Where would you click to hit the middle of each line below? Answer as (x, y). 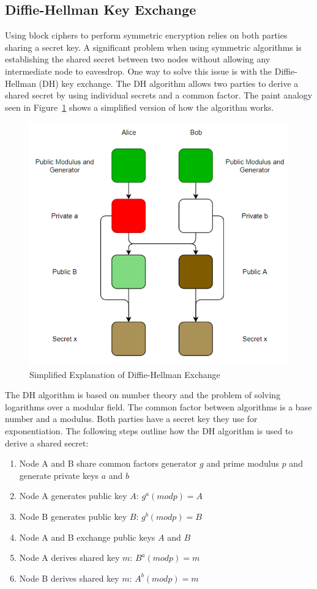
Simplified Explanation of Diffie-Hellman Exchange (125, 374)
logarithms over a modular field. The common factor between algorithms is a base (158, 406)
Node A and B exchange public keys (87, 537)
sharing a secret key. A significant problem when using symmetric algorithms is (153, 47)
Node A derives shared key (69, 558)
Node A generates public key (73, 496)
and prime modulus (243, 463)
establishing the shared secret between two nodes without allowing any (138, 59)
